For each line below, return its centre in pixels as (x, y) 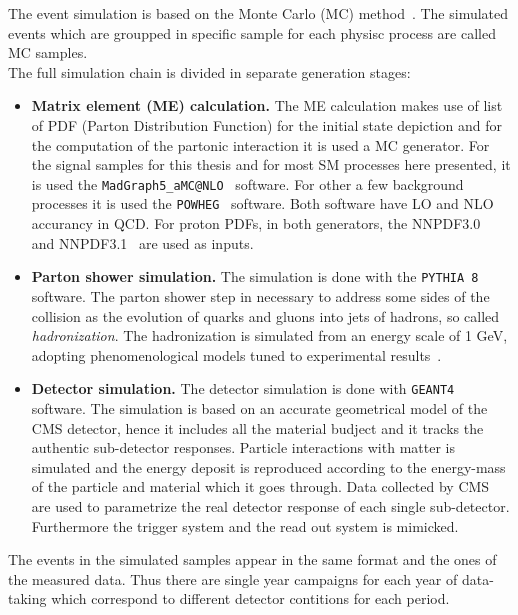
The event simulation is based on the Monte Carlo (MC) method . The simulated (258, 13)
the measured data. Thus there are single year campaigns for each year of (233, 578)
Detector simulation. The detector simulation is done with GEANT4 (243, 388)
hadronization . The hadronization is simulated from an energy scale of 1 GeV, (269, 335)
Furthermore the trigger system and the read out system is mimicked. (245, 525)
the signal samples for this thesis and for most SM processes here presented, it (271, 164)
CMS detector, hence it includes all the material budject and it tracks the (257, 427)
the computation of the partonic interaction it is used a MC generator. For (260, 144)
